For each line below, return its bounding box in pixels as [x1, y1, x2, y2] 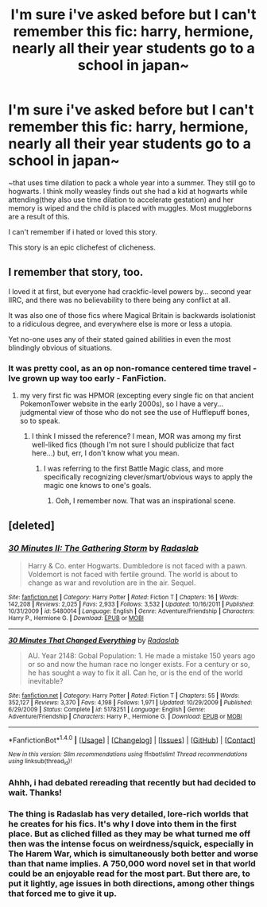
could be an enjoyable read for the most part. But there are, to [8, 868, 250, 879]
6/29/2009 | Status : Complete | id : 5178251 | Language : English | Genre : [8, 705, 206, 713]
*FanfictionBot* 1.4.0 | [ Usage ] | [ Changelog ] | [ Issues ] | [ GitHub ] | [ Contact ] [8, 734, 256, 745]
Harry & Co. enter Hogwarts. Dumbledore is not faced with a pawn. [27, 560, 248, 570]
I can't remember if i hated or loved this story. [8, 227, 157, 236]
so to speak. [19, 416, 61, 426]
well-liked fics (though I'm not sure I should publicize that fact [31, 440, 234, 450]
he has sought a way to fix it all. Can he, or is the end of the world [27, 668, 243, 677]
